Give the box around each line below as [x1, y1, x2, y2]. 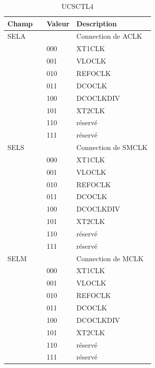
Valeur [46, 18, 70, 28]
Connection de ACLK [76, 31, 143, 41]
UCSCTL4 [61, 1, 94, 11]
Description [76, 18, 117, 28]
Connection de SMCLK [76, 142, 148, 152]
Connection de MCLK [76, 253, 144, 263]
